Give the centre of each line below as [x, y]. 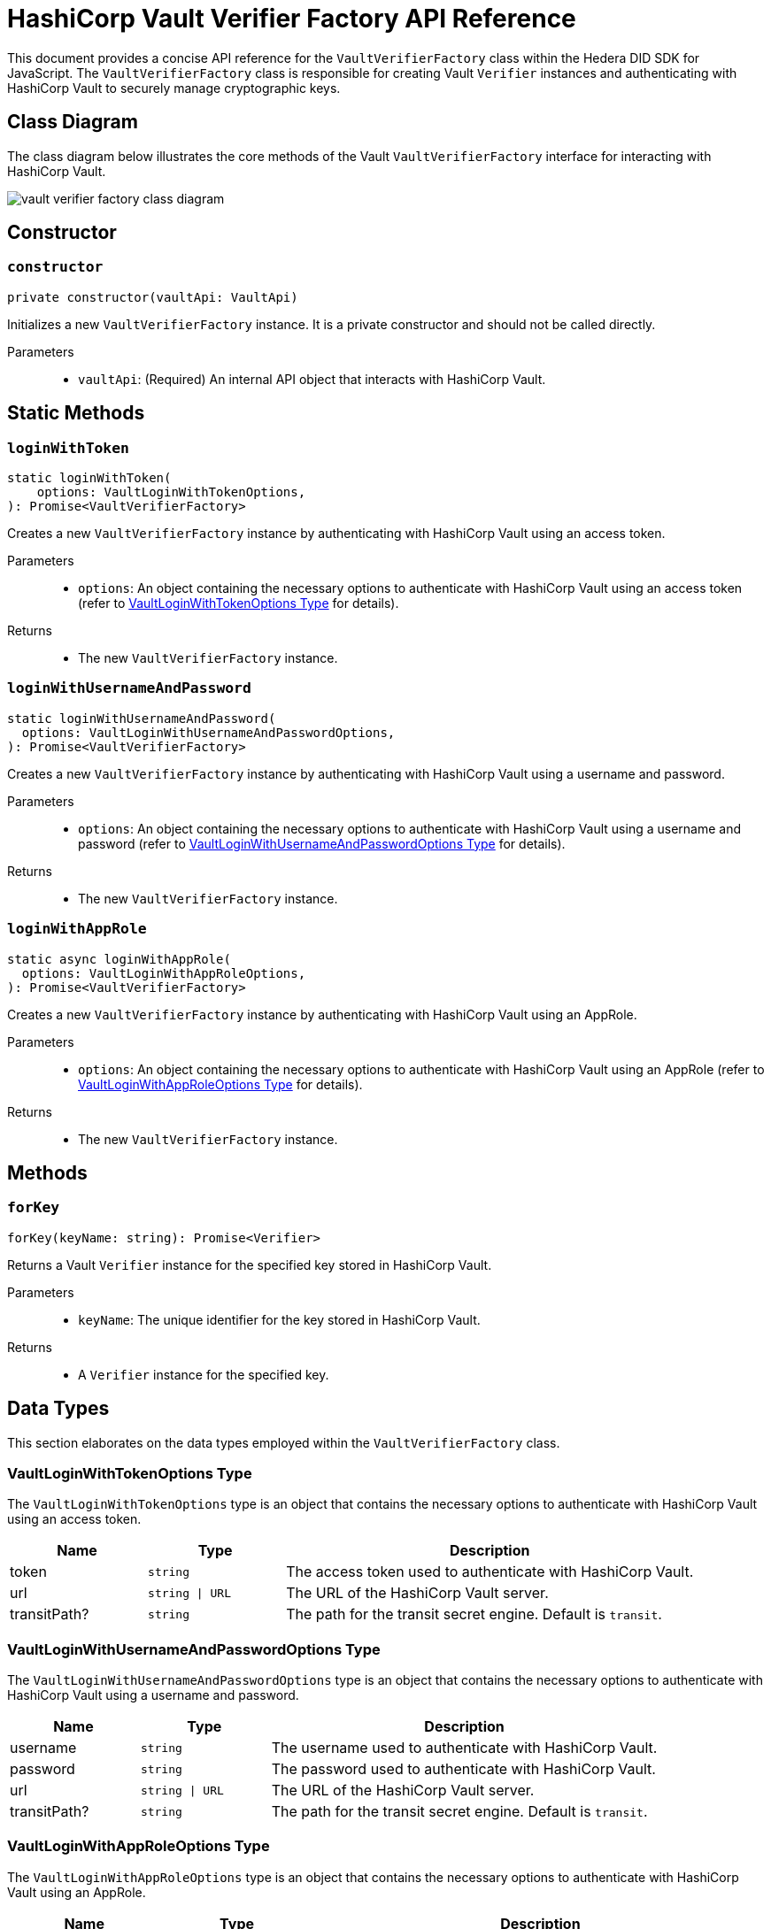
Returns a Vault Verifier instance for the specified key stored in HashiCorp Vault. [250, 1264]
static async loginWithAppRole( [119, 959]
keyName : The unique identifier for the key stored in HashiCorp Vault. [279, 1319]
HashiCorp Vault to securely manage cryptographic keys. [174, 88]
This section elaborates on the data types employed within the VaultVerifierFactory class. [284, 1442]
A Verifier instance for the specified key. [204, 1374]
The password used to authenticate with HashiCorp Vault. [463, 1769]
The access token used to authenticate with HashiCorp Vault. [490, 1572]
